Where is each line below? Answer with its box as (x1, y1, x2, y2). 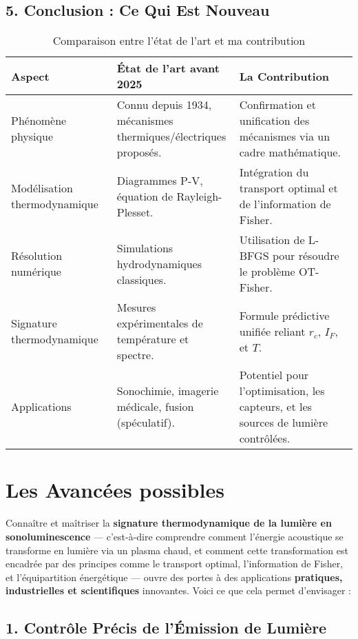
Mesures (116, 299, 156, 316)
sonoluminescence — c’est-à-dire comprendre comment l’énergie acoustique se (6, 529, 344, 543)
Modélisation (11, 180, 73, 196)
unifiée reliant (239, 323, 306, 339)
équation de (116, 187, 173, 204)
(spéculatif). (116, 414, 175, 431)
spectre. (116, 347, 154, 363)
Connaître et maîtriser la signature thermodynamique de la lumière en (6, 516, 332, 530)
